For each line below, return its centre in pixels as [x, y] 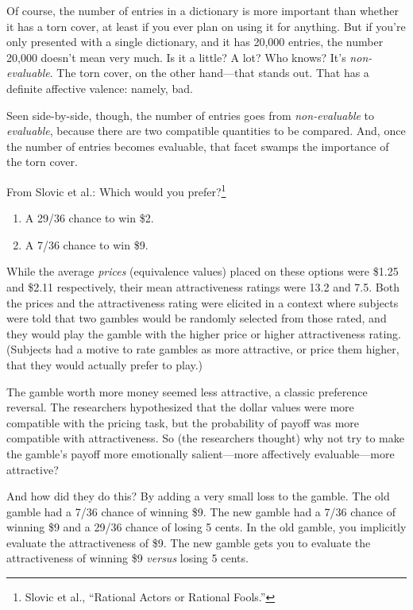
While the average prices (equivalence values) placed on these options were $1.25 [203, 271]
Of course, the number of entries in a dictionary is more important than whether [203, 10]
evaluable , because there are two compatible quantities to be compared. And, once [206, 131]
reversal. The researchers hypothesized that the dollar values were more [180, 407]
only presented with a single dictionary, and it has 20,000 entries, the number [195, 42]
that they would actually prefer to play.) [105, 364]
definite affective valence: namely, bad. [100, 88]
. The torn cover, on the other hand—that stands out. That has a [209, 73]
